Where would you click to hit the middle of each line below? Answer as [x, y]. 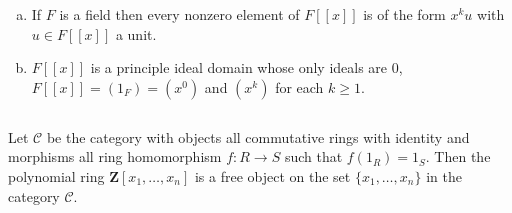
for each [299, 86]
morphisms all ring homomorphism [115, 156]
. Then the [458, 156]
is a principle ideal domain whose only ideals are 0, [246, 67]
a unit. [136, 33]
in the [444, 175]
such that [313, 156]
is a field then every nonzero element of [179, 14]
